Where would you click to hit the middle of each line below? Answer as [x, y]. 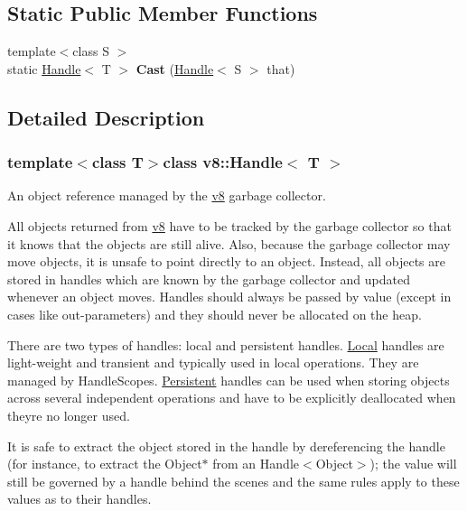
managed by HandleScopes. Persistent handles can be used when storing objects [229, 380]
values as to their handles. [79, 499]
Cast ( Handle [175, 68]
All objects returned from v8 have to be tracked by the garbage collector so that [229, 225]
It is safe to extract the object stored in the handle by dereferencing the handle [226, 446]
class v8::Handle [223, 162]
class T [117, 162]
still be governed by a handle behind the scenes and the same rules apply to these [233, 481]
